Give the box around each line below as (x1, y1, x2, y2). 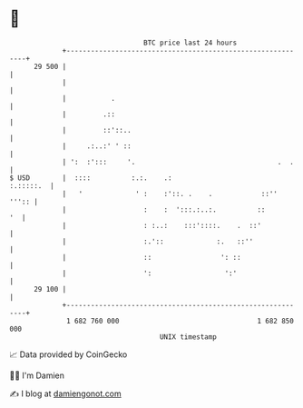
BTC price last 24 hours (143, 38, 238, 47)
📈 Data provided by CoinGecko (9, 349, 128, 360)
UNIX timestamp (159, 332, 218, 342)
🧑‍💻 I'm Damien (9, 370, 65, 381)
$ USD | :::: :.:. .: (9, 173, 172, 183)
